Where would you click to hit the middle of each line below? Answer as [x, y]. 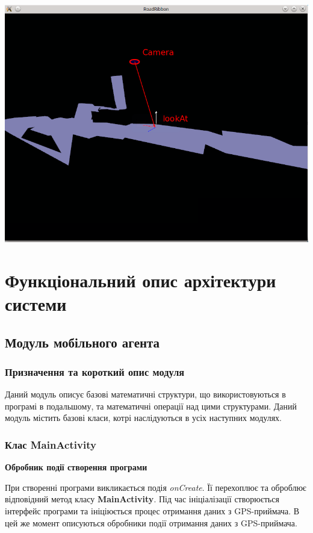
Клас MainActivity [51, 444]
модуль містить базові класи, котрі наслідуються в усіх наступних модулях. [144, 418]
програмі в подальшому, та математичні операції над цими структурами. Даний [151, 406]
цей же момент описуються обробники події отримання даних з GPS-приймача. [151, 522]
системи [36, 303]
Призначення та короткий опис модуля [95, 371]
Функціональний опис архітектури [141, 280]
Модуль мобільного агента [82, 342]
